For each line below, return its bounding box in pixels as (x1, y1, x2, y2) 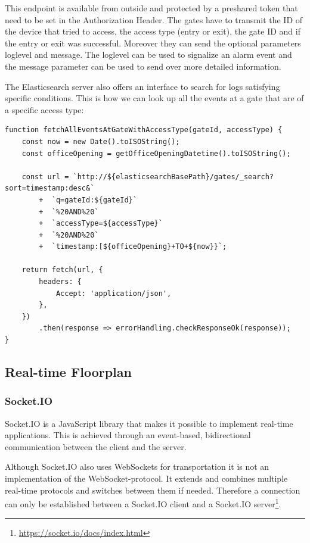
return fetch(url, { (21, 266, 103, 274)
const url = (21, 172, 69, 181)
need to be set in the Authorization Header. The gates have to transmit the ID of (5, 13, 303, 26)
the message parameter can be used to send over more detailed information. (5, 60, 281, 72)
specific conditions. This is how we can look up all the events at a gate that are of (5, 92, 304, 104)
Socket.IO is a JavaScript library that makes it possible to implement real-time (5, 417, 293, 429)
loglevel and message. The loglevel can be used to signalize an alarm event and (5, 48, 292, 61)
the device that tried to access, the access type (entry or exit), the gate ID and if (5, 25, 300, 38)
